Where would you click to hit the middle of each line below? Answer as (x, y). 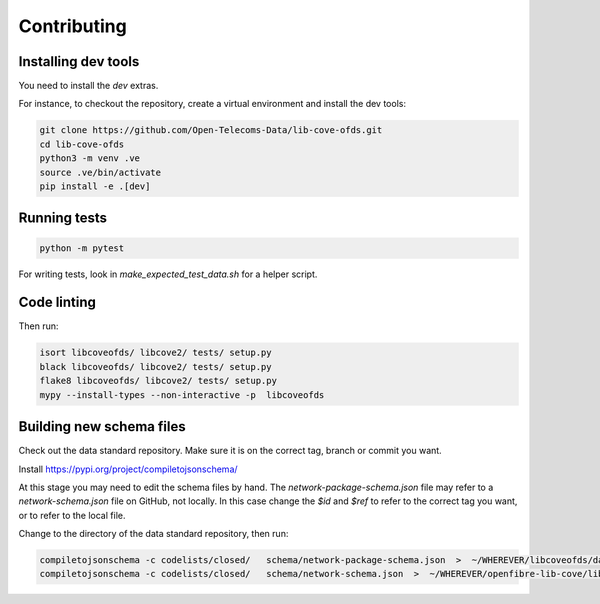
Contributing (72, 26)
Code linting (57, 302)
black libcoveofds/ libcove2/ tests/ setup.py (155, 366)
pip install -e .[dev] (95, 186)
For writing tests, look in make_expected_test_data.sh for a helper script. (168, 274)
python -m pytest (82, 248)
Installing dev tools (79, 61)
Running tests (63, 218)
